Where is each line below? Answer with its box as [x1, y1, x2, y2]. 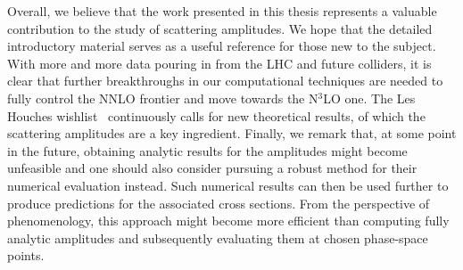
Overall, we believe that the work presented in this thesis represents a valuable [7, 2, 437, 20]
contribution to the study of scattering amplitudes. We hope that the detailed [7, 19, 433, 37]
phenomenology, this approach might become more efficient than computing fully [7, 211, 450, 230]
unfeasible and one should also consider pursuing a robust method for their [7, 159, 418, 177]
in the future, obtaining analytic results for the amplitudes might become [7, 141, 408, 160]
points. [7, 246, 45, 265]
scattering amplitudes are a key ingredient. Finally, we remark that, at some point [7, 124, 457, 143]
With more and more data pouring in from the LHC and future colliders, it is [7, 53, 432, 72]
